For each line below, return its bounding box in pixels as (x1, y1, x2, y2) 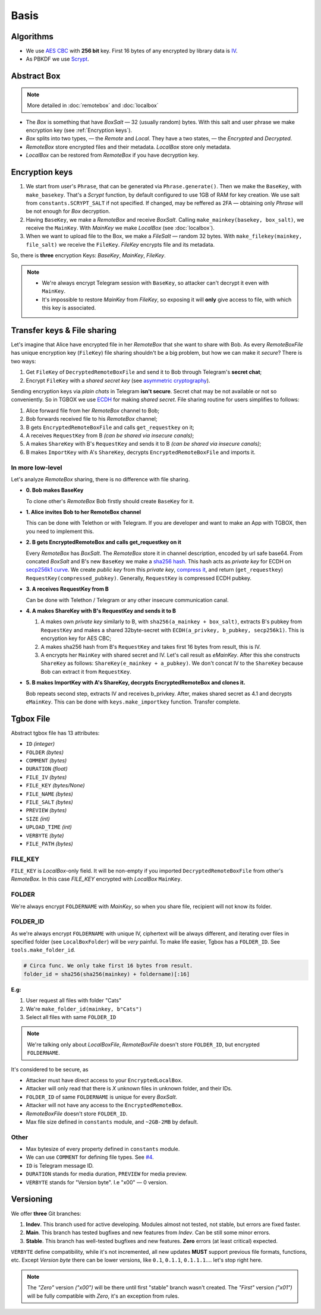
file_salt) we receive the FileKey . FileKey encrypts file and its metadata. (26, 241, 215, 248)
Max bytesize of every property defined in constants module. (26, 1146, 180, 1153)
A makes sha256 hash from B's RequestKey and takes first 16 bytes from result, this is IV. (40, 643, 261, 650)
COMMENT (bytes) (26, 756, 67, 764)
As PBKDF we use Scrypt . (26, 55, 89, 62)
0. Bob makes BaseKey (26, 487, 84, 494)
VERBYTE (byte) (26, 832, 64, 839)
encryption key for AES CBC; (40, 635, 112, 642)
